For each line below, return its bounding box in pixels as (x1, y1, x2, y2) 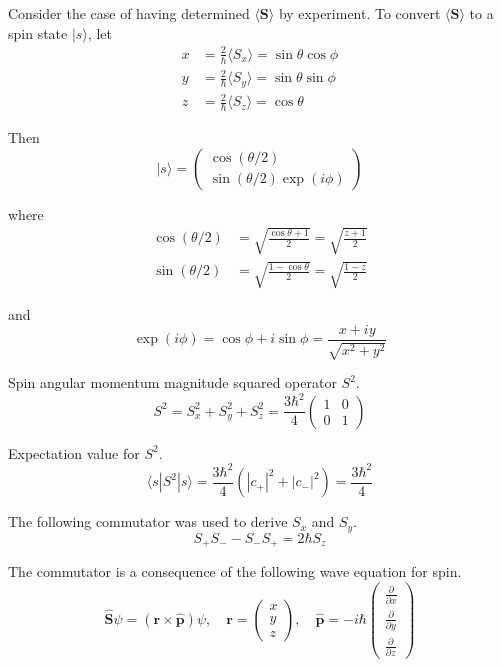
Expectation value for (8, 442, 140, 463)
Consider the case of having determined (8, 3, 250, 23)
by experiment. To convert (278, 3, 441, 23)
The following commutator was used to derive (8, 511, 288, 532)
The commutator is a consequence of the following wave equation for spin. (8, 561, 462, 582)
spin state (8, 22, 68, 43)
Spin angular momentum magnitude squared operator (8, 372, 337, 393)
